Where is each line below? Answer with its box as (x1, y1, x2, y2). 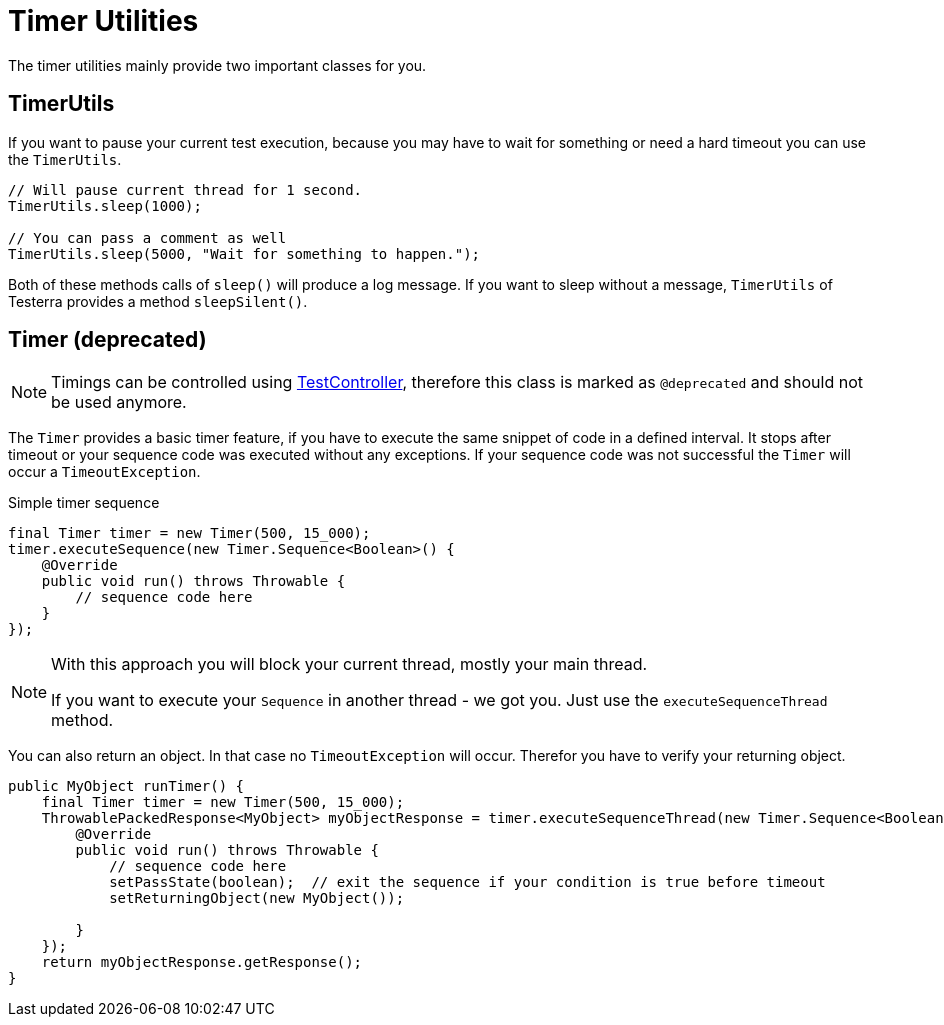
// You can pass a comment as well (8, 229, 287, 246)
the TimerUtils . (8, 150, 122, 168)
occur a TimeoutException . (8, 463, 201, 481)
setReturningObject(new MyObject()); (109, 890, 405, 907)
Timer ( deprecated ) (8, 327, 207, 353)
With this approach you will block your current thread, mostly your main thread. (51, 654, 648, 675)
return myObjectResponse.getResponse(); (41, 954, 363, 971)
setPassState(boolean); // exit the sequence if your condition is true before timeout (109, 874, 826, 891)
